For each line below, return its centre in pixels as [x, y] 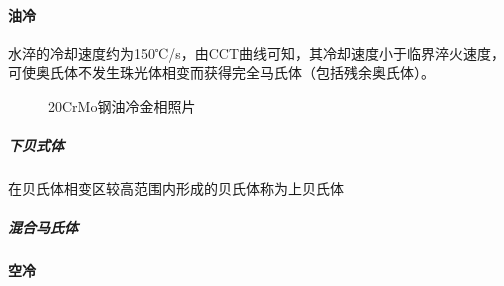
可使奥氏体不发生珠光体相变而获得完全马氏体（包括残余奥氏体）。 [221, 72]
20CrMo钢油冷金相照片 [122, 105]
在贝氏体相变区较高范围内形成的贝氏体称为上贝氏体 [176, 188]
